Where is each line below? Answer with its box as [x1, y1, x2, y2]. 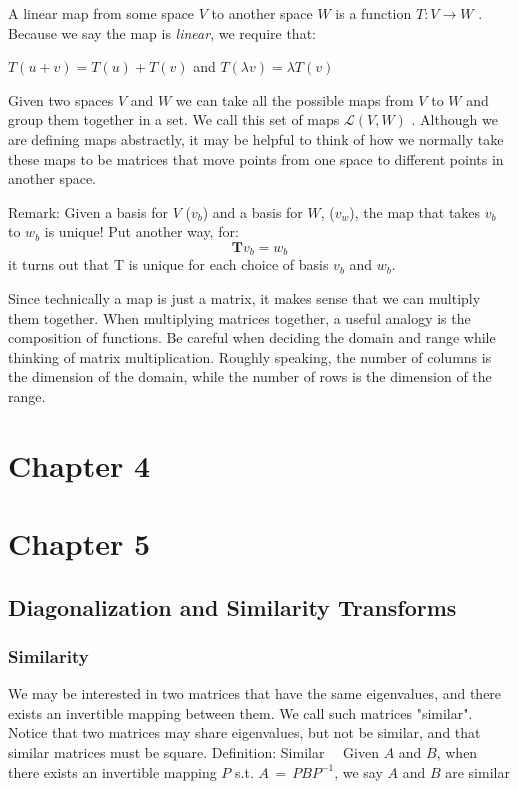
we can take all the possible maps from [175, 89, 414, 110]
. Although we [411, 109, 498, 130]
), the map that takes [349, 201, 481, 222]
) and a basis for [202, 201, 303, 222]
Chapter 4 [8, 444, 151, 485]
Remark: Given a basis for [8, 201, 168, 222]
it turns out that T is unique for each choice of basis [8, 254, 329, 275]
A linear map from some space [8, 3, 195, 23]
